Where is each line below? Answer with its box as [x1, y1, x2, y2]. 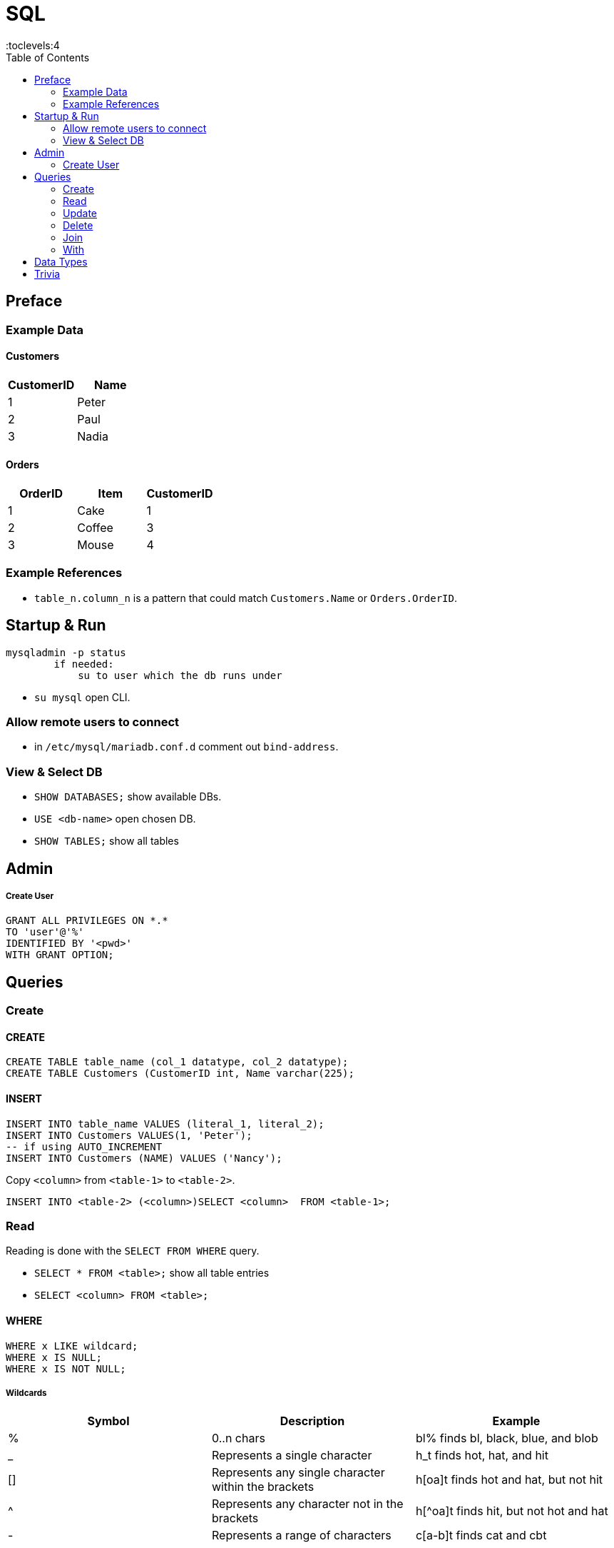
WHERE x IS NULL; [6, 1351, 102, 1363]
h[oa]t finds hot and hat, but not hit [415, 1472, 603, 1487]
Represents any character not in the [211, 1497, 404, 1512]
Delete [63, 218, 93, 231]
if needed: [53, 658, 114, 670]
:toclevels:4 [6, 39, 60, 51]
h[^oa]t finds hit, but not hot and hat [415, 1504, 608, 1519]
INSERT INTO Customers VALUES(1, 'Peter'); [6, 1129, 252, 1141]
